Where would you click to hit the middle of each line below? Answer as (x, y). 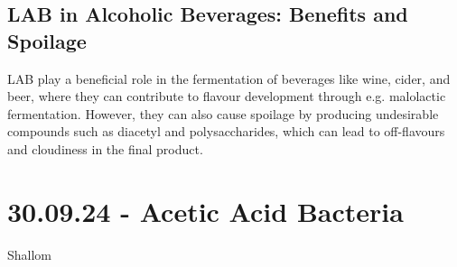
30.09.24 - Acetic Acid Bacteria (205, 211)
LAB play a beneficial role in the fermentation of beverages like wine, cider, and (229, 78)
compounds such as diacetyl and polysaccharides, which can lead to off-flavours (226, 131)
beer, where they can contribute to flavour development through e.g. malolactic (227, 96)
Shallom (30, 254)
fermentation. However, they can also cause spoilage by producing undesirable (223, 113)
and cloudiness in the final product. (105, 148)
